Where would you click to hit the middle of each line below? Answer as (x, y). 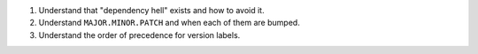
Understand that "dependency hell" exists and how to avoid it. (151, 10)
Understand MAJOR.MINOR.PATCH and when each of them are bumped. (169, 23)
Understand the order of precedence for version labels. (139, 35)
